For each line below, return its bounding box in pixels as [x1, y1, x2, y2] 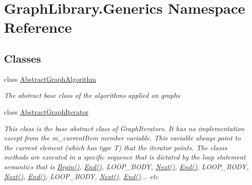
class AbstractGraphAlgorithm [4, 73, 96, 84]
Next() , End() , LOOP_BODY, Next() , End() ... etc [4, 171, 158, 181]
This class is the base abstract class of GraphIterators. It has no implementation [4, 123, 245, 133]
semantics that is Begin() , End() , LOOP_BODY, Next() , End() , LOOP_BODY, [4, 161, 249, 171]
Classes [4, 50, 41, 66]
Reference [4, 17, 72, 37]
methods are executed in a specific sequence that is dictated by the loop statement [4, 152, 246, 162]
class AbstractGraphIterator [4, 106, 89, 116]
